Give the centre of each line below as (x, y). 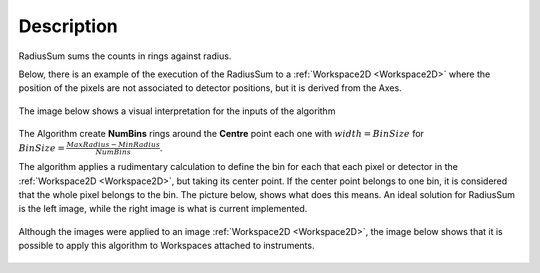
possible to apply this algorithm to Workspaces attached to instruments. (166, 246)
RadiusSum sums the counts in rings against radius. (125, 56)
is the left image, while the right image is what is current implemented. (163, 209)
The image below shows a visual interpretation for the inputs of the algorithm (177, 111)
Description (68, 26)
